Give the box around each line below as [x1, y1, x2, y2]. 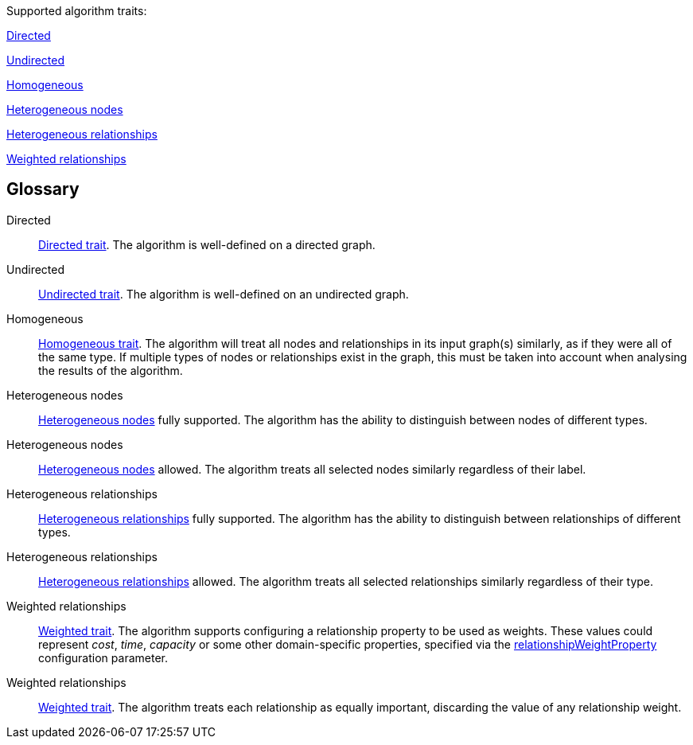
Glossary [6, 179, 80, 200]
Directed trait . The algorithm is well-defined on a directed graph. [38, 237, 376, 252]
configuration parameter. [38, 650, 168, 665]
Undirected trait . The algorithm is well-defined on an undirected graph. [38, 287, 409, 301]
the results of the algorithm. [38, 363, 183, 377]
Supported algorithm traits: [6, 4, 147, 18]
